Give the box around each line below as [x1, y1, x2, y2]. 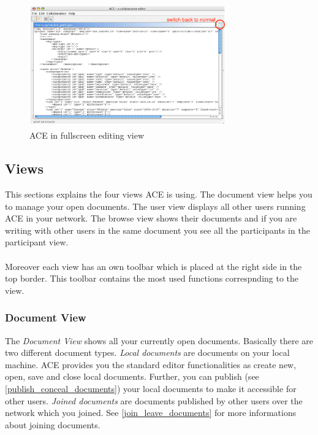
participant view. [5, 236, 69, 248]
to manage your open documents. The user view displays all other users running [5, 199, 306, 212]
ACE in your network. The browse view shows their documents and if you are [5, 212, 297, 225]
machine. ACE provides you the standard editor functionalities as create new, [5, 358, 297, 371]
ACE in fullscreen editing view [29, 129, 144, 142]
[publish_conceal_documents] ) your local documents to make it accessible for [5, 382, 297, 395]
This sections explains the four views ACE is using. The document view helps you [5, 188, 312, 201]
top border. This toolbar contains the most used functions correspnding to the [5, 272, 299, 285]
